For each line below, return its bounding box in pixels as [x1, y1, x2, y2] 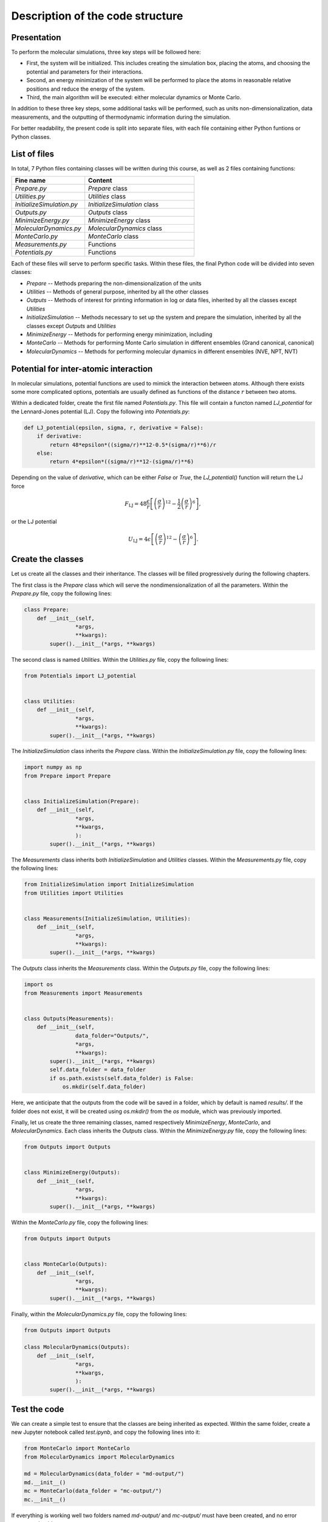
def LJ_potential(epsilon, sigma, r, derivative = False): [24, 424, 203, 431]
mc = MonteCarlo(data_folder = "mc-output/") [24, 1487, 162, 1495]
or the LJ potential [11, 517, 57, 525]
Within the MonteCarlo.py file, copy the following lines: [11, 1218, 149, 1226]
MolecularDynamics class [88, 224, 162, 233]
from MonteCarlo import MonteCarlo [24, 1445, 130, 1452]
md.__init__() [24, 1479, 66, 1485]
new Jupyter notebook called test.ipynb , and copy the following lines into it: [11, 1428, 200, 1436]
